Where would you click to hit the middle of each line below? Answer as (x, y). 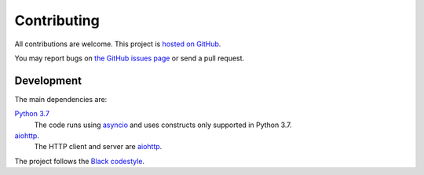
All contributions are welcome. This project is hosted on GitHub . (118, 44)
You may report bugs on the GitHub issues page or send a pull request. (130, 58)
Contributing (57, 20)
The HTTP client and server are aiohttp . (98, 147)
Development (48, 80)
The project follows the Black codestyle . (80, 161)
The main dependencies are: (61, 99)
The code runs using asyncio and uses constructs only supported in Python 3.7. (163, 125)
